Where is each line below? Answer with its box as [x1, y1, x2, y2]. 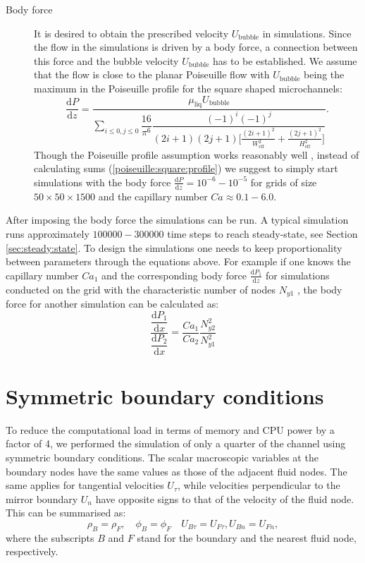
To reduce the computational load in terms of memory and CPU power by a [6, 422, 335, 437]
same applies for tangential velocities [6, 478, 164, 492]
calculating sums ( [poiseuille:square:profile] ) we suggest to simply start [34, 161, 338, 176]
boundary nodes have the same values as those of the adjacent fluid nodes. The [6, 464, 347, 478]
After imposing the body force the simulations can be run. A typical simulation [6, 212, 349, 227]
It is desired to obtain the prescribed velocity [34, 25, 229, 40]
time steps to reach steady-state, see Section [167, 226, 358, 241]
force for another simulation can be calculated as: [6, 296, 219, 311]
